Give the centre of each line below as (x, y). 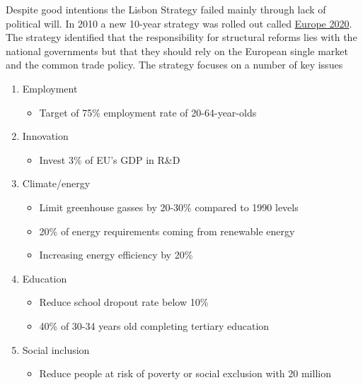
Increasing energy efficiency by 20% (116, 255)
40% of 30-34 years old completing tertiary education (154, 325)
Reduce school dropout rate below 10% (124, 302)
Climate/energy (56, 183)
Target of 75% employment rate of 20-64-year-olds (148, 112)
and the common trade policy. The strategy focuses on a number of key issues (174, 65)
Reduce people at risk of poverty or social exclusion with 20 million (185, 373)
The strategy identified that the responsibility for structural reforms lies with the (181, 37)
